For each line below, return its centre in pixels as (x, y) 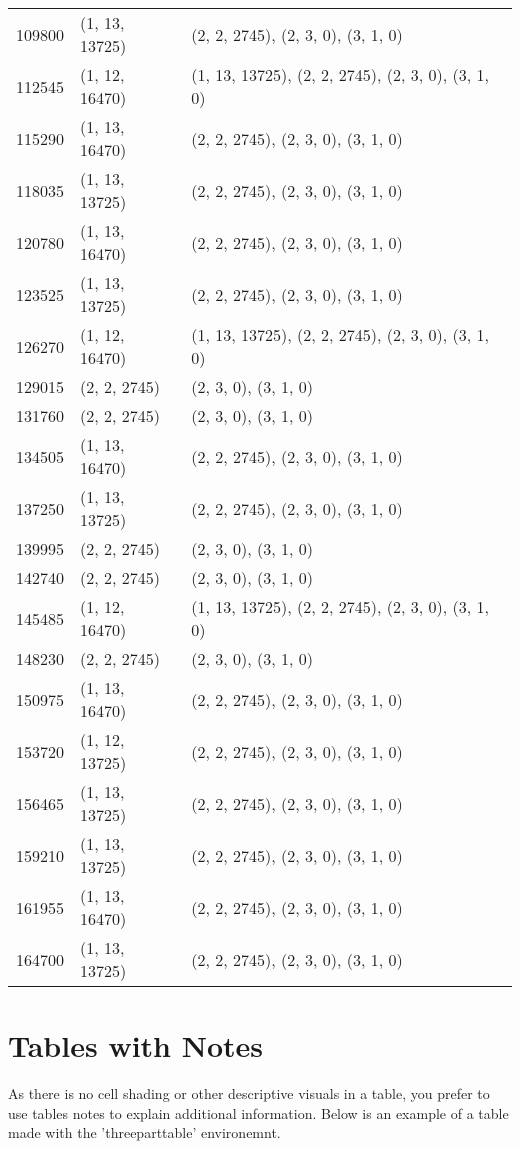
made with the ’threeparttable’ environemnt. (144, 1132)
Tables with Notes (135, 1045)
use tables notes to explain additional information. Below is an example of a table (258, 1112)
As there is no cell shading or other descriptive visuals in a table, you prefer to (249, 1093)
